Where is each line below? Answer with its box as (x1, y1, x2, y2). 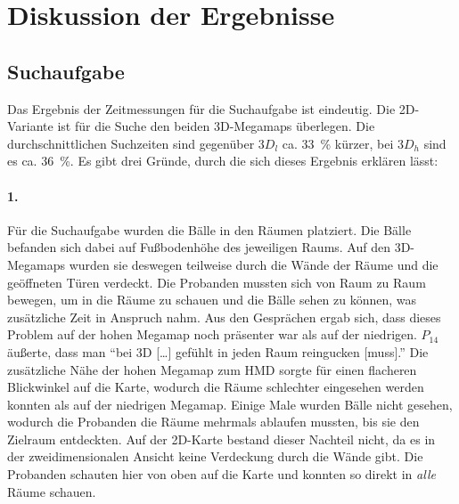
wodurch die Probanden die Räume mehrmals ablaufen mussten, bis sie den (7, 412, 420, 431)
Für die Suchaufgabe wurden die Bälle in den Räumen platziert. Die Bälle (7, 220, 412, 239)
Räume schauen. (7, 482, 96, 500)
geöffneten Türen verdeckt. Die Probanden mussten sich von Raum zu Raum (7, 272, 426, 291)
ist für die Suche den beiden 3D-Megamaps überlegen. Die (57, 117, 375, 135)
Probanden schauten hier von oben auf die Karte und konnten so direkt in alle (7, 465, 436, 484)
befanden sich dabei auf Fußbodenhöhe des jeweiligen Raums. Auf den (7, 238, 390, 256)
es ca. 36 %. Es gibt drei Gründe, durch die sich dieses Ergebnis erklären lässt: (7, 151, 439, 170)
